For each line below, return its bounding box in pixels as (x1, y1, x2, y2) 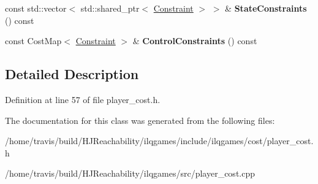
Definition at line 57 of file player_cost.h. (5, 93, 161, 105)
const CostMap (5, 34, 62, 47)
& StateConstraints (225, 2, 307, 14)
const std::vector (5, 2, 67, 14)
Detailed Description (5, 64, 139, 83)
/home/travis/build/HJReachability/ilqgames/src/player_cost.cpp (5, 167, 256, 180)
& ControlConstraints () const (132, 34, 257, 47)
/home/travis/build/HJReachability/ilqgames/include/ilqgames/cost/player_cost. (5, 134, 314, 147)
